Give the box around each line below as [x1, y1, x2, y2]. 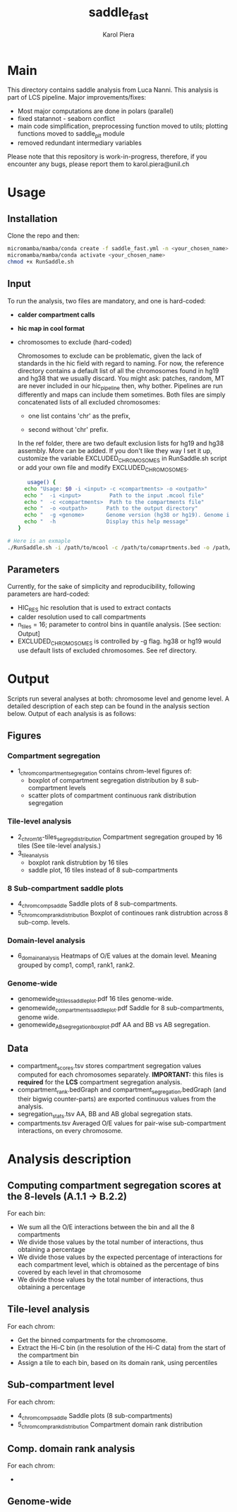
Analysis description [7, 1151, 132, 1167]
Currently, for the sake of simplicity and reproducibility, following [7, 582, 195, 591]
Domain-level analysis [7, 935, 86, 945]
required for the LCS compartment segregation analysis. [17, 1078, 183, 1086]
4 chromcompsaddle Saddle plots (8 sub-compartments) [17, 1411, 173, 1422]
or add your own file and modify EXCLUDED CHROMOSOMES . [17, 464, 189, 474]
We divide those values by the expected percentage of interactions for [17, 1253, 223, 1262]
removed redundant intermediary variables [17, 139, 142, 147]
